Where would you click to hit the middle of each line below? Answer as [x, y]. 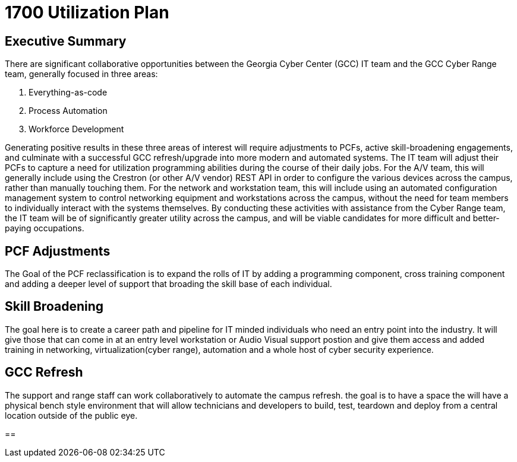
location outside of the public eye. [71, 415]
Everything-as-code [68, 93]
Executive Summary [66, 41]
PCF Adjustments [58, 251]
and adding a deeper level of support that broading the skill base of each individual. [168, 284]
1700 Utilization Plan [87, 12]
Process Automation [68, 111]
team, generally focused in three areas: [81, 74]
